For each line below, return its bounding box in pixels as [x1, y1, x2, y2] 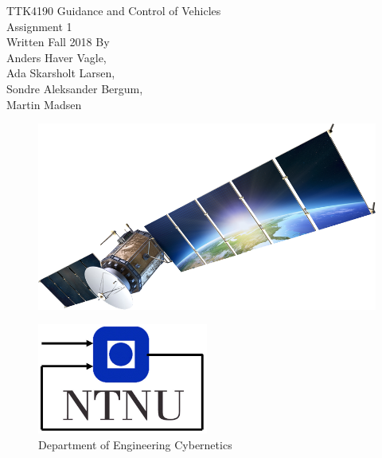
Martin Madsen [6, 96, 82, 112]
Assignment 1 [6, 18, 72, 34]
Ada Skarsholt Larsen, [6, 65, 115, 81]
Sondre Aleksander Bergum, [6, 80, 143, 96]
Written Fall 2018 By [6, 33, 110, 50]
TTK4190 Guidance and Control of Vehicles [6, 2, 221, 18]
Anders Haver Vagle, [6, 49, 107, 65]
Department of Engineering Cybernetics [38, 436, 232, 453]
